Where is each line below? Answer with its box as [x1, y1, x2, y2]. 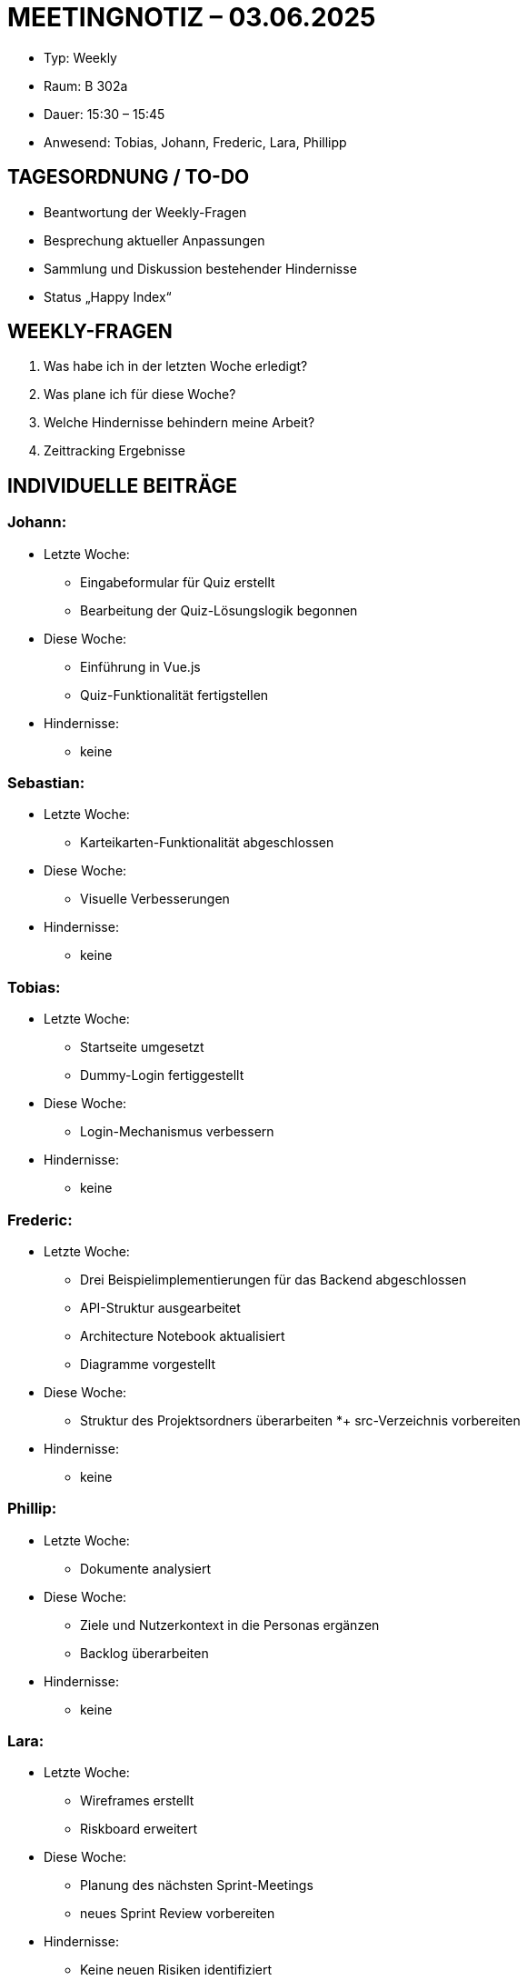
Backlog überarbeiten [80, 1645, 209, 1661]
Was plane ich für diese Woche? [44, 386, 236, 403]
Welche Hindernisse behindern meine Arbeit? [44, 415, 315, 431]
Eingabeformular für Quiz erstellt [80, 574, 275, 590]
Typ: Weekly [44, 49, 117, 65]
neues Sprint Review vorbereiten [80, 1905, 275, 1922]
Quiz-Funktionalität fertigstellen [80, 686, 269, 703]
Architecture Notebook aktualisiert [80, 1327, 285, 1344]
